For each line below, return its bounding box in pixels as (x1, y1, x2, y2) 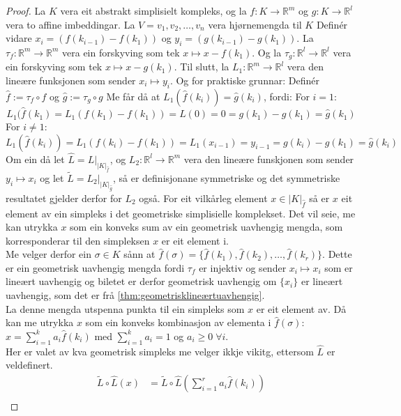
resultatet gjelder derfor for (6, 190, 122, 205)
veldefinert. (6, 357, 53, 372)
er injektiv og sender (199, 260, 287, 275)
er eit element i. (161, 233, 229, 247)
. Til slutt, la (174, 59, 229, 74)
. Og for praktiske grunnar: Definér (169, 73, 319, 88)
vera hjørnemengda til (208, 17, 302, 31)
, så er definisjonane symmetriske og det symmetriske (112, 170, 340, 185)
